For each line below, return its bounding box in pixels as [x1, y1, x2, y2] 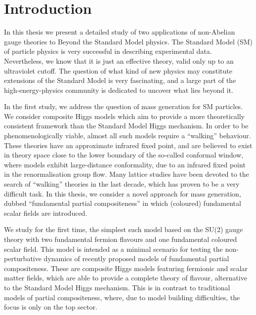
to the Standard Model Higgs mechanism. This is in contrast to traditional [4, 282, 230, 292]
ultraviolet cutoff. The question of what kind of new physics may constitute [4, 65, 232, 76]
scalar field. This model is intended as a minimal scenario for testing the [4, 243, 223, 254]
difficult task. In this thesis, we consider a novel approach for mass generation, [4, 188, 241, 198]
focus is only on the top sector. [4, 302, 97, 312]
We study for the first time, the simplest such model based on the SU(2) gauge [4, 224, 243, 235]
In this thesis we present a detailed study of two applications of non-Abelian [4, 27, 235, 37]
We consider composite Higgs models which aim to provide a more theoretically [4, 111, 245, 121]
